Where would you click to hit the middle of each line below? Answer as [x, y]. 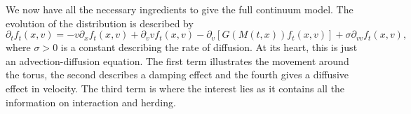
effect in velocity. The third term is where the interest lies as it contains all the [175, 88]
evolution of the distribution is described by [100, 23]
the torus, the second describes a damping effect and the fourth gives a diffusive [177, 74]
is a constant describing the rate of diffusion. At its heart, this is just [209, 47]
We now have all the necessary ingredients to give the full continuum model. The [180, 9]
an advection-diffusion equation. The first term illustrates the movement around [177, 60]
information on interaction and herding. [91, 102]
